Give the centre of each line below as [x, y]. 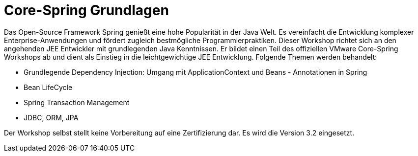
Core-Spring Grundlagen [86, 10]
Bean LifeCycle [48, 87]
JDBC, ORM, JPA [51, 117]
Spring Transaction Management [77, 102]
